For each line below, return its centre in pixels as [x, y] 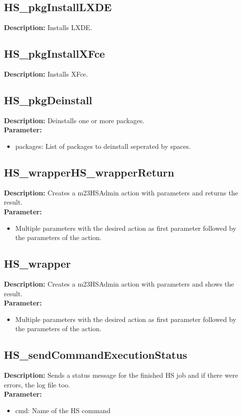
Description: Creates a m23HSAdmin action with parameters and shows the [119, 283]
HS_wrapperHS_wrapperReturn [89, 172]
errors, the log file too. [37, 384]
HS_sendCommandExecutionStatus [96, 355]
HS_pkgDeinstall [48, 100]
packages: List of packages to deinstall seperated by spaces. [103, 146]
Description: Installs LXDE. [48, 27]
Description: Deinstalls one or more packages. [74, 120]
